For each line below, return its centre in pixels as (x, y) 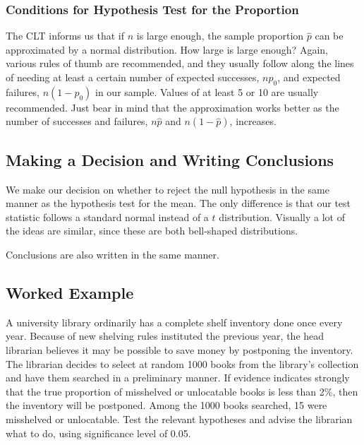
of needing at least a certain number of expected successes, (133, 77)
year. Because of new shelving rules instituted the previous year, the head (165, 336)
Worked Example (70, 292)
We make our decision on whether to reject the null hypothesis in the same (168, 189)
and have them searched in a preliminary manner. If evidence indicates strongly (178, 378)
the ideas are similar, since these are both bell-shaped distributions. (152, 231)
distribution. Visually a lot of (282, 216)
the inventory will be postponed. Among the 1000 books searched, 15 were (166, 405)
